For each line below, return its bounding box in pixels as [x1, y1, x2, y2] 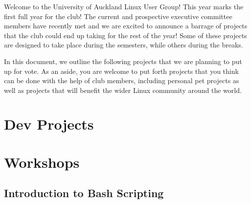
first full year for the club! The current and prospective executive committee [4, 11, 232, 21]
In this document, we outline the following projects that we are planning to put [4, 56, 242, 66]
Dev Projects [4, 113, 94, 134]
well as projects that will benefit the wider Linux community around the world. [4, 85, 242, 95]
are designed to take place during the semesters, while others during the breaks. [4, 40, 243, 50]
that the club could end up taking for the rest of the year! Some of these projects [4, 30, 247, 40]
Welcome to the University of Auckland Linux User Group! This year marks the [4, 1, 244, 11]
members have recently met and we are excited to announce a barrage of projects [4, 21, 248, 31]
